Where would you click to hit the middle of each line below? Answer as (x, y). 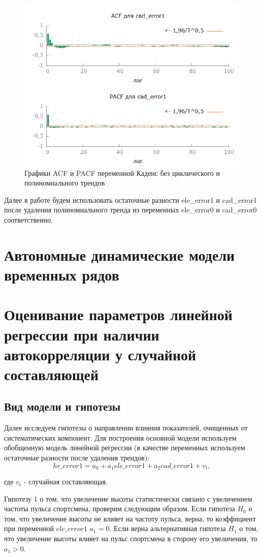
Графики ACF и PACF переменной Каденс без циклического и (122, 173)
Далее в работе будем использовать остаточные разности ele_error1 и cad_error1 (130, 199)
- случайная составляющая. (65, 482)
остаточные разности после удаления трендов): (77, 458)
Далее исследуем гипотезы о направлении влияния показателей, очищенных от (126, 428)
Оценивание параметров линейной (118, 314)
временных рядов (62, 274)
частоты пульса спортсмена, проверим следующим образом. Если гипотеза (120, 508)
